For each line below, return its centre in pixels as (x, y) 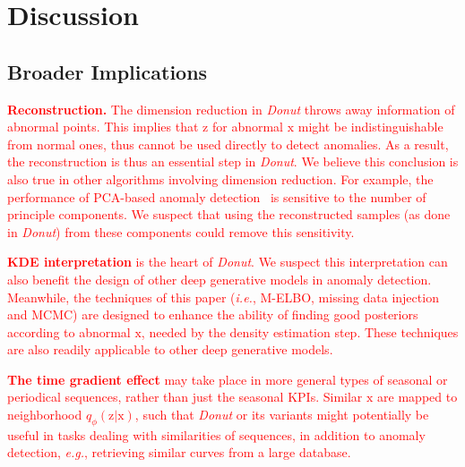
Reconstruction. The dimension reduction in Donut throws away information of (231, 109)
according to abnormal (69, 331)
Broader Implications (108, 71)
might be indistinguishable (370, 127)
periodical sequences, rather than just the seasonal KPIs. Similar (185, 397)
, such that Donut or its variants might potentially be (282, 415)
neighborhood (45, 415)
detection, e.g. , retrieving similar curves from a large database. (179, 452)
